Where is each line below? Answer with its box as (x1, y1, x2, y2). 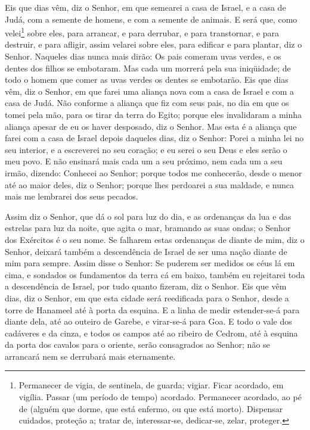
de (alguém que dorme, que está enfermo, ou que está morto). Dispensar (18, 402, 283, 415)
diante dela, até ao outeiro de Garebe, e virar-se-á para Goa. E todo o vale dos (5, 315, 292, 328)
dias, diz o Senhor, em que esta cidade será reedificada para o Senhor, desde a (5, 291, 289, 304)
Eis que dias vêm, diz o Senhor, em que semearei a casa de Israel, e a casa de (5, 1, 286, 13)
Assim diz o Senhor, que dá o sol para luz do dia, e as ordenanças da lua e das (5, 210, 292, 222)
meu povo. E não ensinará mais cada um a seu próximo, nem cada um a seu (5, 155, 283, 167)
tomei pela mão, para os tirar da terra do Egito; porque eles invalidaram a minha (5, 108, 302, 120)
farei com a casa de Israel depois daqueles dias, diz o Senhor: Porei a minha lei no (5, 132, 304, 144)
